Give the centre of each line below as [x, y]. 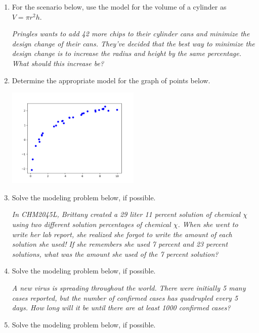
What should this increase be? [58, 63]
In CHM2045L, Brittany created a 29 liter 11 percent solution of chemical [126, 214]
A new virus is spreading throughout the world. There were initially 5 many [129, 287]
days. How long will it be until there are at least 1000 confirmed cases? [121, 308]
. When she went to [208, 224]
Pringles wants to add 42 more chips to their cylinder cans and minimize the [131, 34]
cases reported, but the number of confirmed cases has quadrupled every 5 [125, 297]
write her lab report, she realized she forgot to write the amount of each [122, 234]
